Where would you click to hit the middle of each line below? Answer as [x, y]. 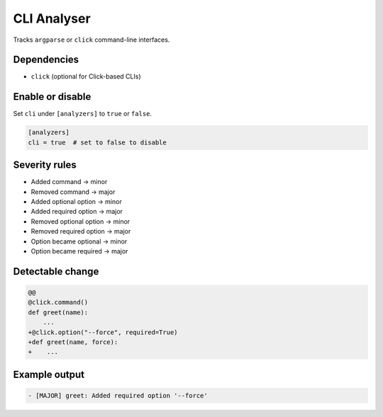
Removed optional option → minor [81, 221]
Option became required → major [79, 251]
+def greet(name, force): [73, 342]
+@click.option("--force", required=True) [103, 332]
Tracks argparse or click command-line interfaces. [91, 40]
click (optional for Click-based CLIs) [86, 76]
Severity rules [45, 165]
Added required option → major [77, 212]
